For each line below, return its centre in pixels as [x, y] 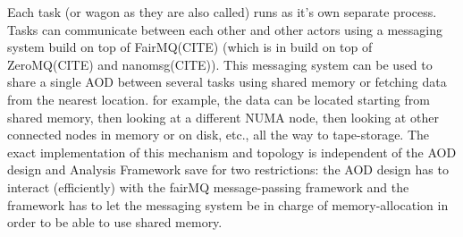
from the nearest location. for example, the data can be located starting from [219, 99]
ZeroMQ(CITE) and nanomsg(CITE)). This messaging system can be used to [220, 64]
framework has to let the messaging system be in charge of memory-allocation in [228, 204]
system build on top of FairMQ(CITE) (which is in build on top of [190, 47]
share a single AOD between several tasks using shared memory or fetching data [227, 82]
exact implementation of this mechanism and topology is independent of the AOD [232, 152]
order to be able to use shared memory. [115, 222]
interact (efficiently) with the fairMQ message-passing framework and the [208, 186]
